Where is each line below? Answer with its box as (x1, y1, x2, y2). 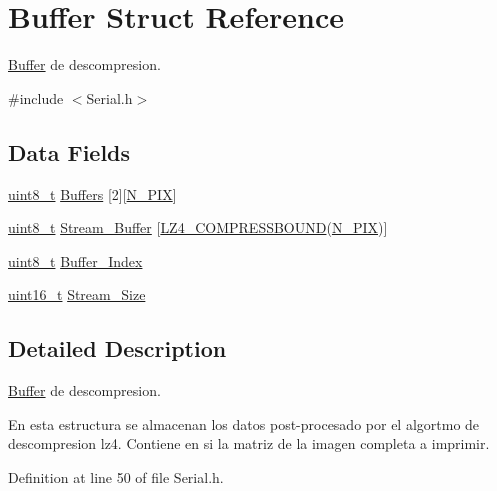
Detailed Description (8, 333, 227, 364)
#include (8, 87, 64, 108)
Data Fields (8, 136, 131, 167)
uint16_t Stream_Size (8, 284, 146, 305)
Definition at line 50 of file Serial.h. (8, 466, 224, 487)
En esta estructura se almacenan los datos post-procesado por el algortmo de (8, 413, 480, 434)
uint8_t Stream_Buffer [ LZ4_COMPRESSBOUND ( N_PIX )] (8, 217, 388, 238)
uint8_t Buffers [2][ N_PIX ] (8, 183, 177, 204)
